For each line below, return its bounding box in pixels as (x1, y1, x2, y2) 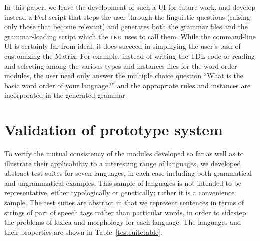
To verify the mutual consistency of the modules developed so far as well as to (4, 148, 244, 159)
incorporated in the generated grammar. (4, 90, 127, 100)
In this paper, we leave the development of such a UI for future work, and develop (4, 2, 256, 12)
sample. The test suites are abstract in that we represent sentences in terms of (4, 197, 244, 208)
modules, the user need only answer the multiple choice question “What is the (4, 70, 243, 81)
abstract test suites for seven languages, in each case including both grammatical (4, 168, 252, 178)
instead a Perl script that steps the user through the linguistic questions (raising (4, 11, 250, 22)
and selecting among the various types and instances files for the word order (4, 60, 237, 71)
